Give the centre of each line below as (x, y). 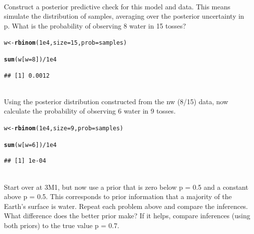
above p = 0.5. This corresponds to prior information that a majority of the (118, 196)
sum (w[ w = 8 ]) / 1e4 (30, 60)
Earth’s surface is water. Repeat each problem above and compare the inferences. (126, 206)
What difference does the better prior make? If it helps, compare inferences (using (127, 216)
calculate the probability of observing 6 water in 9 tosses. (90, 111)
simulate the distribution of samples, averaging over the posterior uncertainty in (124, 16)
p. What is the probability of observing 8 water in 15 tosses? (95, 25)
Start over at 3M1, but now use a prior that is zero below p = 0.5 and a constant (126, 187)
